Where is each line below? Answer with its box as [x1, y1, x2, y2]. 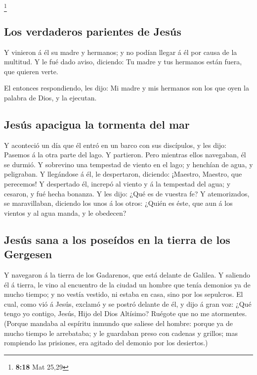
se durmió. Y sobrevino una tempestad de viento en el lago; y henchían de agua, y [4, 159, 253, 169]
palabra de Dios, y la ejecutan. [4, 92, 97, 102]
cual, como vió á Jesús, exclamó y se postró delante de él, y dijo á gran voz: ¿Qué [4, 298, 252, 309]
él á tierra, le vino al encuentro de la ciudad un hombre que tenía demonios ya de [4, 279, 251, 289]
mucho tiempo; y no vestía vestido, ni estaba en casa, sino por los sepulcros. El [4, 289, 243, 299]
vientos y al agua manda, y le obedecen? [4, 207, 127, 218]
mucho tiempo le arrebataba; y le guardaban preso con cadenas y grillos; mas [4, 328, 238, 338]
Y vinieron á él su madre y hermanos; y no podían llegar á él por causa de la [4, 47, 237, 57]
